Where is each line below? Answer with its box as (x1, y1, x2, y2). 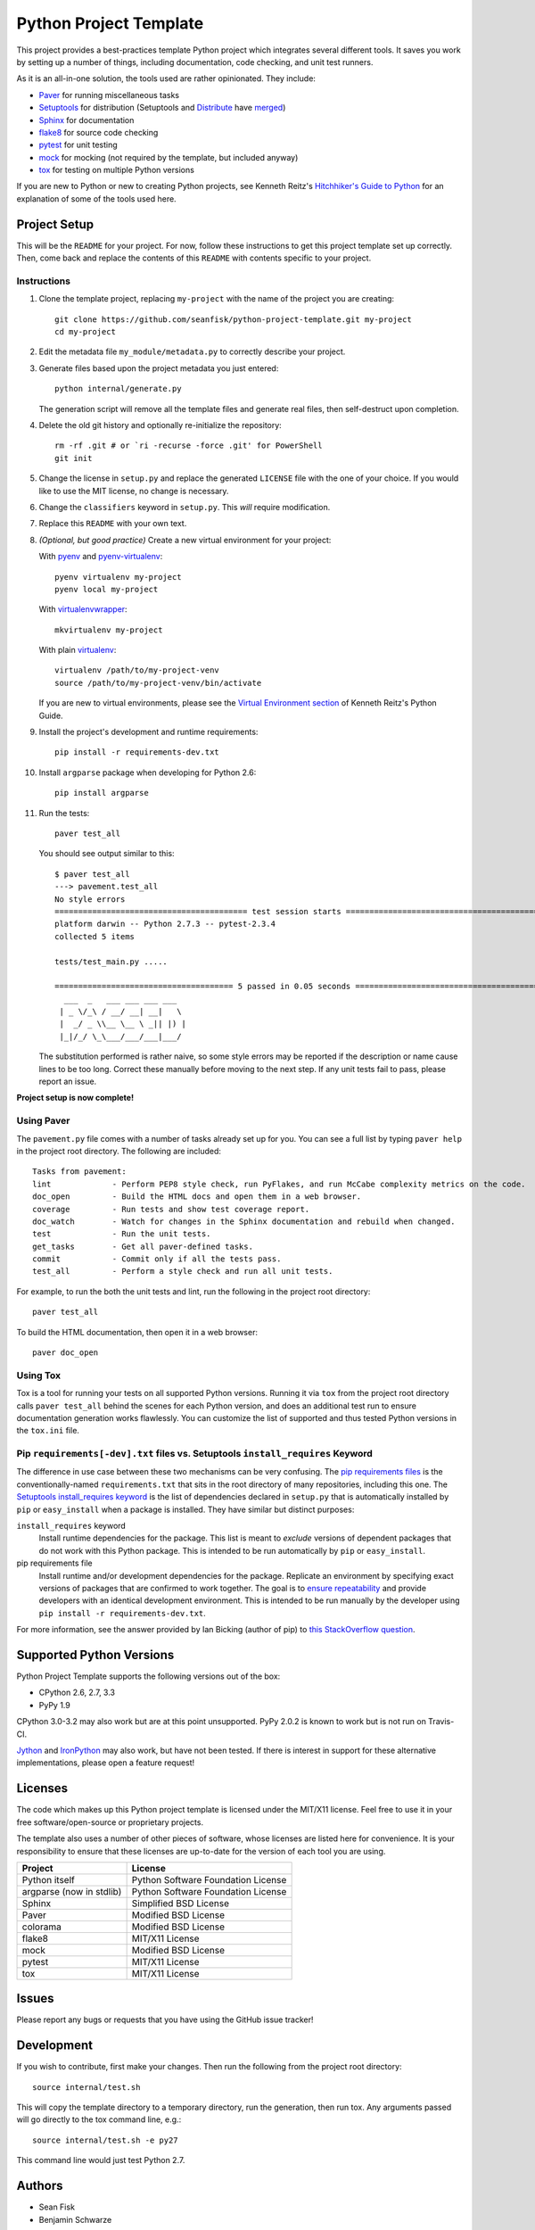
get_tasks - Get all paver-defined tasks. (32, 1241, 254, 1251)
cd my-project (54, 326, 116, 337)
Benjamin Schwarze (38, 2214, 112, 2225)
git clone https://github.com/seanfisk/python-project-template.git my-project (54, 314, 412, 325)
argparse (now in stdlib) (21, 1885, 122, 1897)
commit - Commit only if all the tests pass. (32, 1254, 282, 1264)
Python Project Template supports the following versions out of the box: (16, 1671, 281, 1681)
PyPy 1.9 (38, 1699, 70, 1710)
